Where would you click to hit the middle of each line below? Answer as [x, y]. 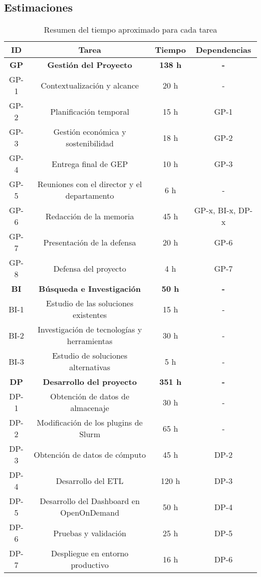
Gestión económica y [90, 132]
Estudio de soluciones [90, 356]
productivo [90, 565]
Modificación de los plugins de [90, 423]
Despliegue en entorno [90, 553]
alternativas [90, 367]
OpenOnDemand [90, 513]
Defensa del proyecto [90, 268]
